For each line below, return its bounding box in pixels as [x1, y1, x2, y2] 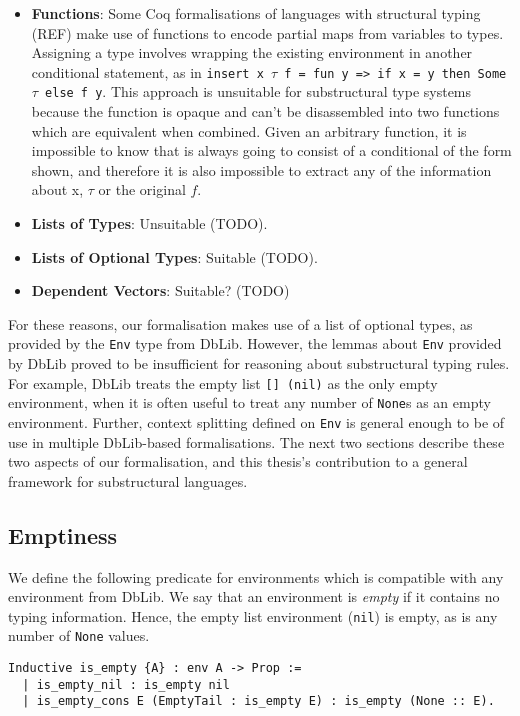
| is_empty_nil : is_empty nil [22, 677, 230, 692]
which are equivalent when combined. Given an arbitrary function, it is [31, 120, 467, 141]
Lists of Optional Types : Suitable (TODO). [31, 246, 318, 267]
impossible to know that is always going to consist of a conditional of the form [31, 140, 512, 161]
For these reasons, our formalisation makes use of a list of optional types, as [8, 313, 473, 334]
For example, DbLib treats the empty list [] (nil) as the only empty [8, 372, 438, 393]
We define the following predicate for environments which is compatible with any [8, 566, 504, 587]
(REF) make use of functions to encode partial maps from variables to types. [31, 22, 504, 43]
